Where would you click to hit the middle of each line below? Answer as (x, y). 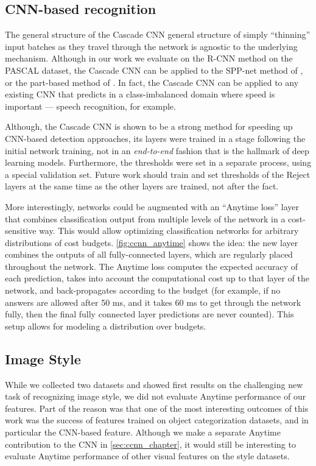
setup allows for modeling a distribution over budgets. (106, 326)
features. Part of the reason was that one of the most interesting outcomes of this (157, 408)
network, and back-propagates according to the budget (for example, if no (143, 290)
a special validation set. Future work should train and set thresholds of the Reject (158, 174)
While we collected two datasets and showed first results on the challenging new (154, 384)
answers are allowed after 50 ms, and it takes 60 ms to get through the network (153, 302)
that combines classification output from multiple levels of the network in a (145, 218)
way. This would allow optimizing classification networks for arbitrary (169, 231)
